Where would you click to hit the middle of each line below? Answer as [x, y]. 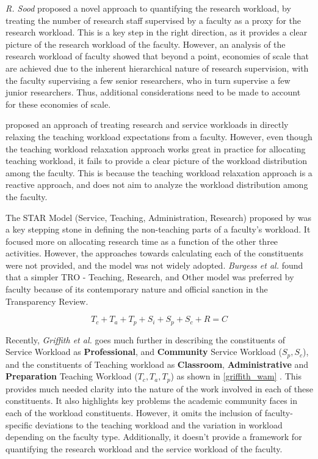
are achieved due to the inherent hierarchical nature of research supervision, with [157, 68]
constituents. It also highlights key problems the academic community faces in [152, 401]
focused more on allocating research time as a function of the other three [142, 241]
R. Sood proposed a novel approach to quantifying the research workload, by [148, 8]
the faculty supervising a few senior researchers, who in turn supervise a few [148, 80]
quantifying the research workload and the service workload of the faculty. [144, 448]
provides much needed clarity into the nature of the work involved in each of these [159, 388]
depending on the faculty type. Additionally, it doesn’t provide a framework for [154, 437]
